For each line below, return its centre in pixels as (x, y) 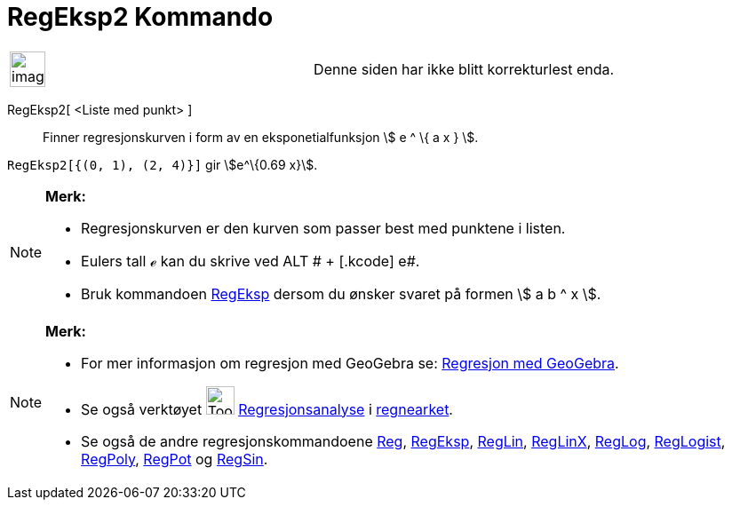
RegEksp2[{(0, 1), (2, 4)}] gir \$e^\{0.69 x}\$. (163, 164)
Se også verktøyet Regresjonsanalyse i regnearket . (267, 409)
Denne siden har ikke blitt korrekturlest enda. (464, 69)
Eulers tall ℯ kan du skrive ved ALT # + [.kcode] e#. (251, 261)
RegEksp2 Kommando (140, 17)
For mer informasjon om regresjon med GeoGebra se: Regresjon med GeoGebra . (350, 363)
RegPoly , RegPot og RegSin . (175, 459)
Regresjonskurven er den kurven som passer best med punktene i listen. (323, 228)
